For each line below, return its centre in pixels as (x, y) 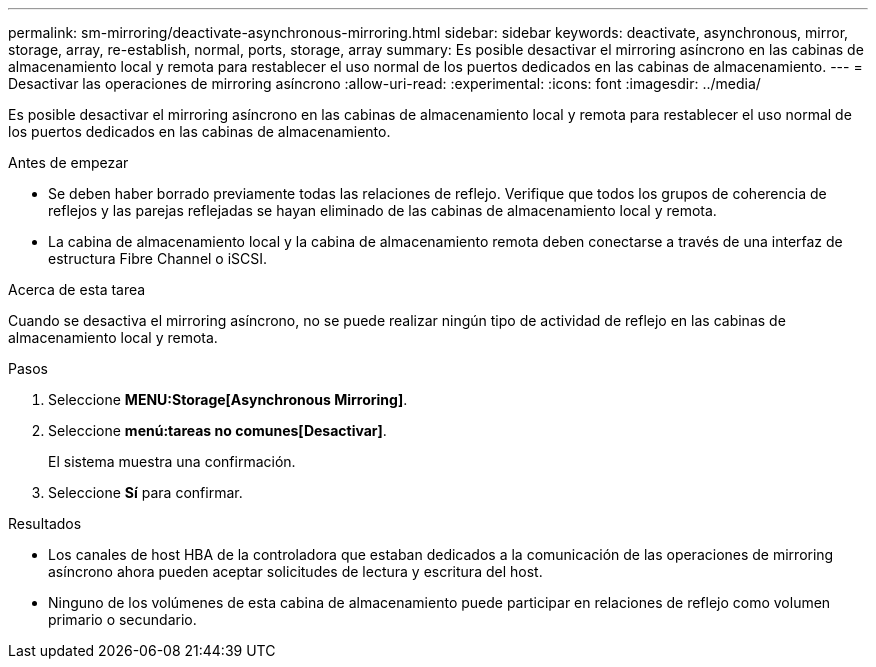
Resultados (45, 523)
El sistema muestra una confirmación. (172, 461)
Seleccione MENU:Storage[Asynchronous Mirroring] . (228, 399)
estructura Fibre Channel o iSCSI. (158, 258)
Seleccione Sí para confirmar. (145, 492)
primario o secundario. (122, 619)
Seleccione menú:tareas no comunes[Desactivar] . (217, 430)
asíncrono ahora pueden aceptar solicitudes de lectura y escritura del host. (295, 571)
